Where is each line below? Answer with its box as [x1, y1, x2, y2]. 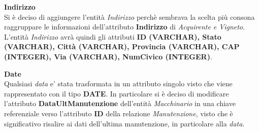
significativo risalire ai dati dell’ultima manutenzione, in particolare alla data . [4, 118, 245, 128]
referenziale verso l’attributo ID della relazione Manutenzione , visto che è [4, 108, 233, 118]
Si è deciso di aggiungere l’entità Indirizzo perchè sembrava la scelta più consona [4, 11, 255, 22]
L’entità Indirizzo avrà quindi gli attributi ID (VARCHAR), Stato [4, 31, 221, 42]
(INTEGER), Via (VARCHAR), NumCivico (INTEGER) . [4, 51, 212, 61]
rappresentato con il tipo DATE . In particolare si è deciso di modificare [4, 88, 229, 98]
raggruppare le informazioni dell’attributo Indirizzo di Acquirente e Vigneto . [4, 21, 245, 32]
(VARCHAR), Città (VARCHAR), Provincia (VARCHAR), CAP [4, 41, 240, 52]
